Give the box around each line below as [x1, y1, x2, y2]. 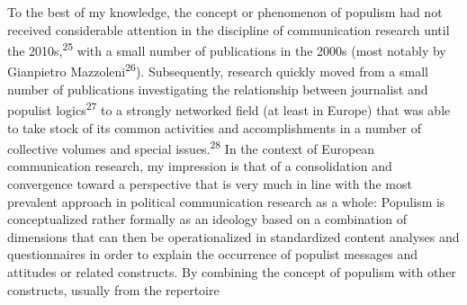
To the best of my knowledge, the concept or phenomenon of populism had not [7, 3, 443, 21]
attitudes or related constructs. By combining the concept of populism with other [7, 262, 456, 281]
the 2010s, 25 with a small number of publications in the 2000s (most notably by [7, 39, 446, 59]
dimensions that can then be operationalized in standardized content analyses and [7, 227, 460, 246]
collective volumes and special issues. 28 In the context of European [7, 137, 375, 157]
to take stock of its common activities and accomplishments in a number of [7, 118, 422, 137]
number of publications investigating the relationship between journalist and [7, 79, 428, 98]
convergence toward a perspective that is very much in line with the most [7, 174, 412, 193]
